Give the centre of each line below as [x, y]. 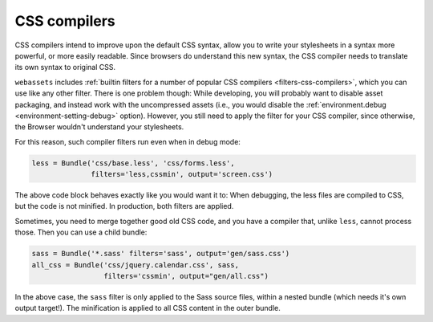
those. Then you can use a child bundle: [81, 232]
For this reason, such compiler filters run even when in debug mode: [127, 141]
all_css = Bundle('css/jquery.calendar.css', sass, [136, 265]
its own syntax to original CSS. [65, 67]
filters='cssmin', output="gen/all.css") [186, 276]
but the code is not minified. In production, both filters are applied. [124, 206]
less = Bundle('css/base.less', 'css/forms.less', [134, 163]
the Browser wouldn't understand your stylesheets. [99, 127]
